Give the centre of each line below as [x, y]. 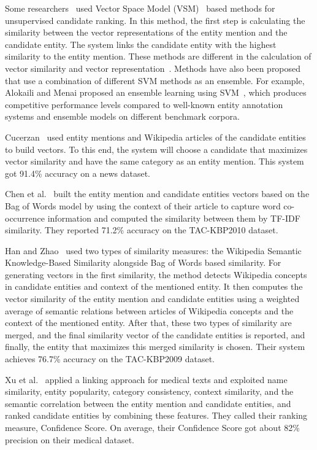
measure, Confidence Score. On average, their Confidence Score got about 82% [152, 427]
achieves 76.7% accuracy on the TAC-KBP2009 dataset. [110, 359]
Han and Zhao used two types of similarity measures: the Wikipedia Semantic [153, 250]
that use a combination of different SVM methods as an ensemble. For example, [155, 80]
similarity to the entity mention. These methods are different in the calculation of [158, 56]
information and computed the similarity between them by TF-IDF [174, 218]
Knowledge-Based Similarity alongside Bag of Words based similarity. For [143, 262]
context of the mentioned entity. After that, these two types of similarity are [148, 323]
